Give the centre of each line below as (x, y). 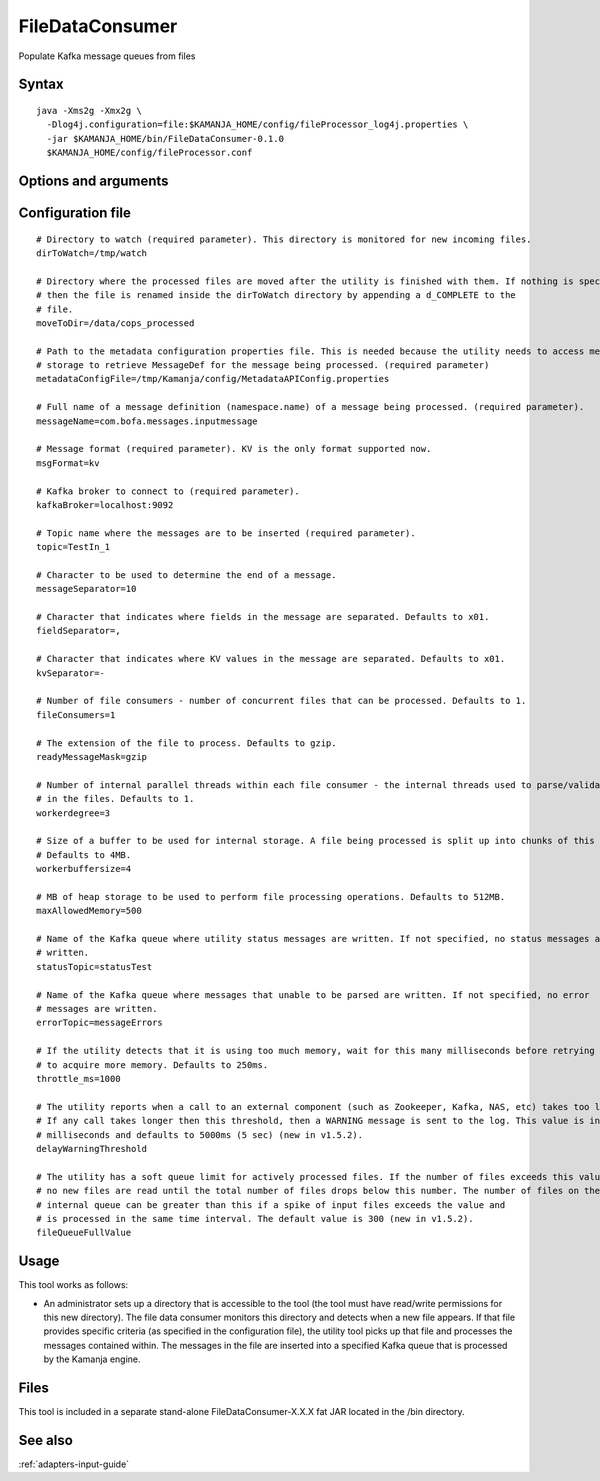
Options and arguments (93, 180)
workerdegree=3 (73, 813)
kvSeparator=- (70, 673)
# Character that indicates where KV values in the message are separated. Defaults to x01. (271, 659)
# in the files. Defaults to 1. (115, 799)
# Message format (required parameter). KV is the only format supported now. (234, 449)
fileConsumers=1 (76, 714)
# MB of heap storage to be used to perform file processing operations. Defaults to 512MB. (271, 896)
